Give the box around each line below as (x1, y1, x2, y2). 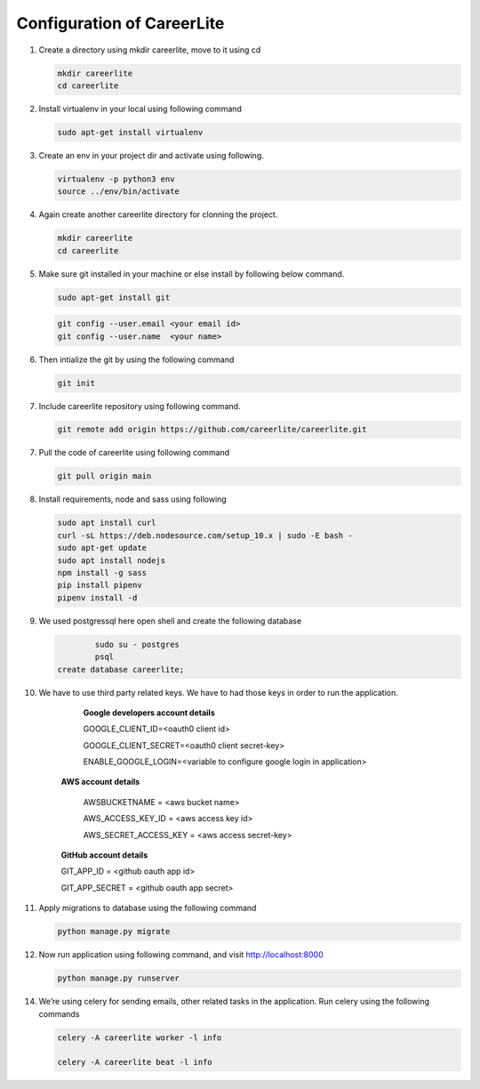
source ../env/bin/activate (57, 187, 180, 197)
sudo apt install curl (57, 518, 156, 528)
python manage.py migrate (57, 926, 171, 937)
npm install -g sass (57, 568, 147, 577)
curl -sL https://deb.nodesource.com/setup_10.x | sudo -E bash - (57, 530, 353, 540)
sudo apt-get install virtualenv (57, 127, 204, 137)
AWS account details (60, 777, 140, 787)
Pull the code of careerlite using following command (38, 448, 230, 458)
